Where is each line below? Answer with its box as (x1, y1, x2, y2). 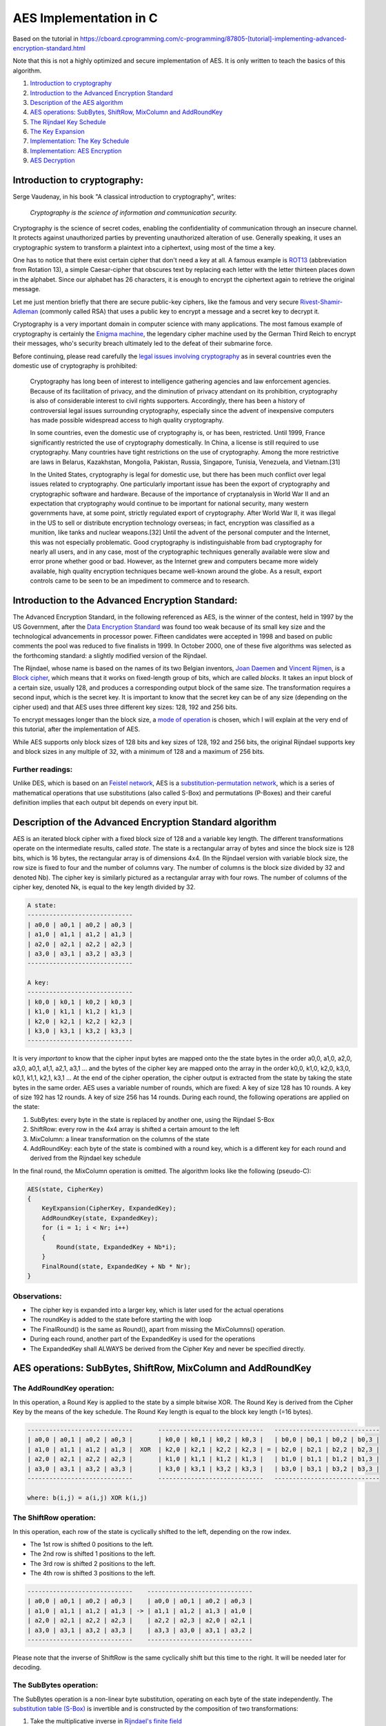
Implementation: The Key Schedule (30, 137, 130, 145)
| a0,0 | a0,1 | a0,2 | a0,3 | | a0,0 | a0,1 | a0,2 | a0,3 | (27, 1597, 253, 1605)
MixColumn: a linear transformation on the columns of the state (30, 1134, 210, 1143)
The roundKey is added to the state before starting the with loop (30, 1315, 212, 1323)
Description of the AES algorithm (30, 98, 123, 106)
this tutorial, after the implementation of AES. (12, 725, 141, 733)
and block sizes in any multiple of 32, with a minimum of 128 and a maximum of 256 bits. (12, 748, 265, 756)
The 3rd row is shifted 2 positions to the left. (30, 1559, 156, 1567)
